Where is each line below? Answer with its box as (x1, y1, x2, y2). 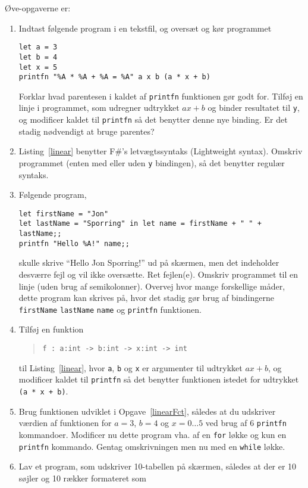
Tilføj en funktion (18, 323, 84, 335)
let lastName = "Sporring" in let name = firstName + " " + (18, 219, 262, 228)
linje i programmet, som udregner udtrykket (18, 101, 180, 114)
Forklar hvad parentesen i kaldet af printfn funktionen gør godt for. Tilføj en (18, 89, 303, 102)
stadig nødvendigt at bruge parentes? (18, 125, 155, 137)
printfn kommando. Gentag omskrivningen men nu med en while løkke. (18, 440, 285, 452)
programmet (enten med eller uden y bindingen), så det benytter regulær (18, 156, 285, 169)
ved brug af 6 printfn (205, 416, 287, 429)
